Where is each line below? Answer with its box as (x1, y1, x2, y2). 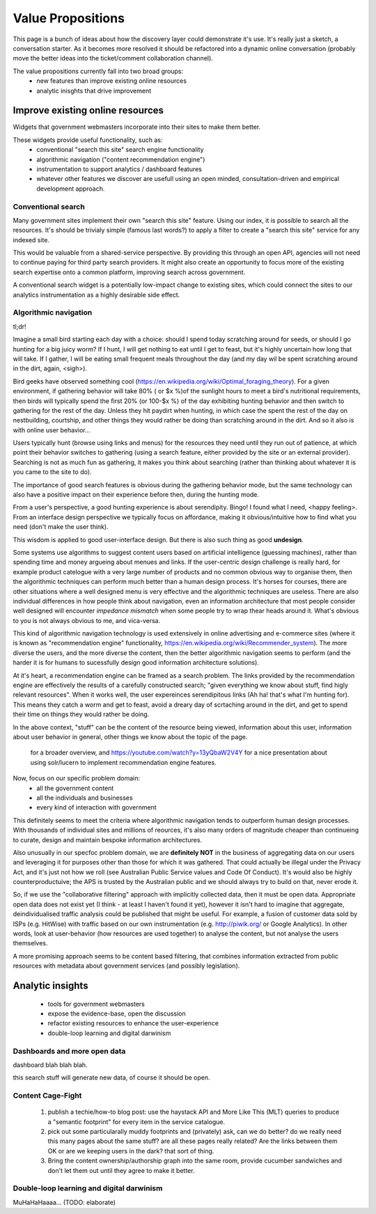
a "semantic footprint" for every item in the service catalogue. (47, 1117, 226, 1126)
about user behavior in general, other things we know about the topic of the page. (13, 733, 248, 741)
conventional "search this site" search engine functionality (36, 145, 205, 154)
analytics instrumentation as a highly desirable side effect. (13, 290, 180, 299)
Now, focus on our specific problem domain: (13, 774, 141, 782)
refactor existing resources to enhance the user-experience (47, 1019, 219, 1027)
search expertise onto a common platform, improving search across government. (13, 268, 246, 276)
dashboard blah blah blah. (13, 1060, 88, 1069)
